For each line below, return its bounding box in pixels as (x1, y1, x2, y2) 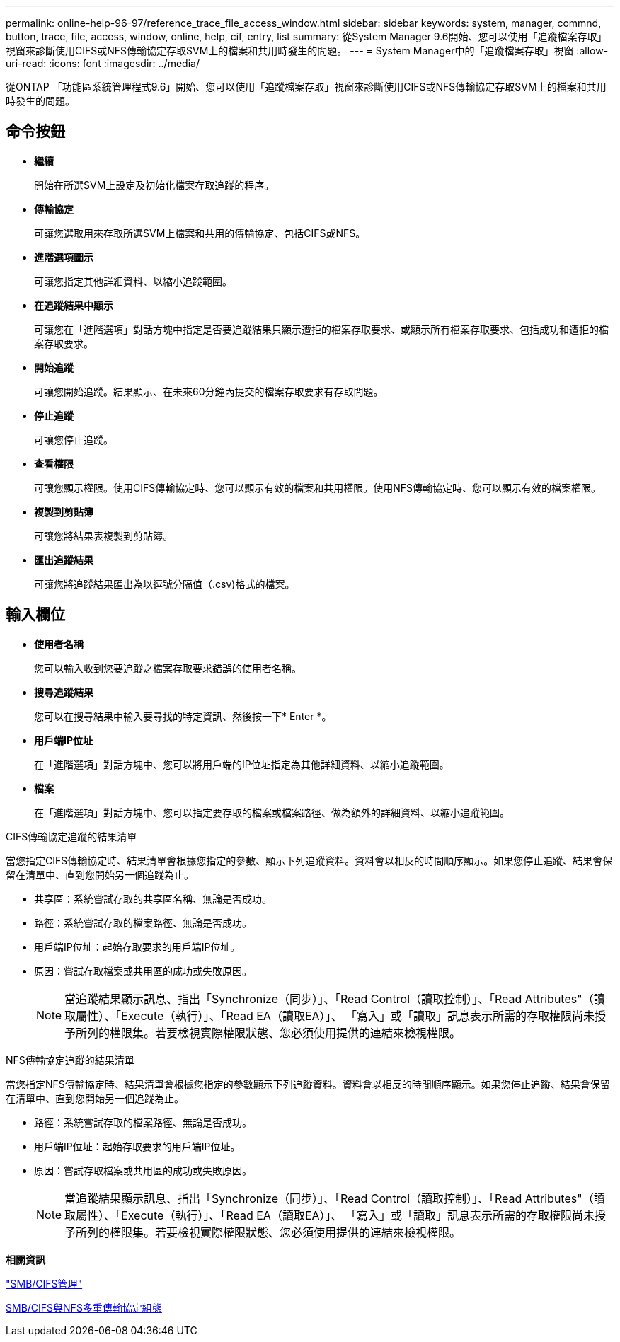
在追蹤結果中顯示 (34, 299, 113, 311)
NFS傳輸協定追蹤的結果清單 (6, 1053, 134, 1066)
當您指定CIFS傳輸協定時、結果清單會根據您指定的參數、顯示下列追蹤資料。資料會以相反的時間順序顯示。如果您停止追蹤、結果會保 (6, 854, 613, 867)
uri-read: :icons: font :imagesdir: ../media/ (6, 57, 200, 69)
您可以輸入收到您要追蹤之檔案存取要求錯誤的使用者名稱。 (34, 661, 302, 674)
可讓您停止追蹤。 (34, 433, 113, 446)
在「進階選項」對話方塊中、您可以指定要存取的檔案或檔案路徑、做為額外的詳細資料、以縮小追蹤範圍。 (34, 806, 510, 818)
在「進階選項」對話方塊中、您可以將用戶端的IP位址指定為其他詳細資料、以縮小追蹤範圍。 (34, 758, 449, 770)
